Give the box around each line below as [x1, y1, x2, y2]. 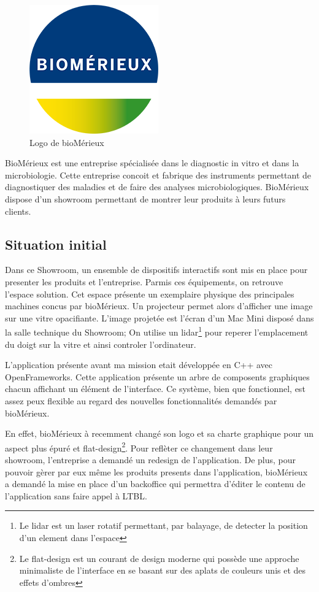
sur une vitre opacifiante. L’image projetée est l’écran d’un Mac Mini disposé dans [5, 311, 314, 324]
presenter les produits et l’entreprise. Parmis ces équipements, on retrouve [5, 275, 283, 288]
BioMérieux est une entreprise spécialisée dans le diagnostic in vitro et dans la [5, 156, 299, 169]
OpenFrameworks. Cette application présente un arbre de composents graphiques [5, 370, 310, 383]
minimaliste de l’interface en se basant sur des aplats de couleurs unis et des [19, 564, 306, 577]
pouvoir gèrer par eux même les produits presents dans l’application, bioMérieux [5, 465, 308, 478]
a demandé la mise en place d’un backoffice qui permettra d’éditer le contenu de [5, 477, 306, 490]
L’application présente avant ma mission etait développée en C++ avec [5, 358, 272, 371]
